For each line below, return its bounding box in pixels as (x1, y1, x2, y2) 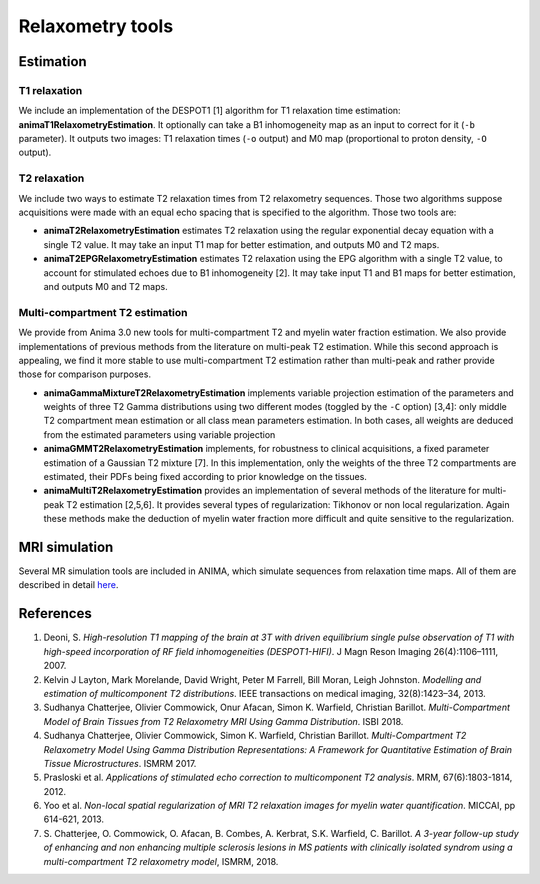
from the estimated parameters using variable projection (43, 428, 276, 440)
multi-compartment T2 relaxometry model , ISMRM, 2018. (43, 855, 279, 867)
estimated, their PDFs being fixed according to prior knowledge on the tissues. (43, 471, 367, 483)
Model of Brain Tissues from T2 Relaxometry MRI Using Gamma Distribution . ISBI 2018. (43, 715, 404, 727)
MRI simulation (18, 539, 114, 555)
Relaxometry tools (18, 15, 174, 37)
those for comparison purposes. (18, 368, 152, 380)
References (18, 605, 92, 622)
